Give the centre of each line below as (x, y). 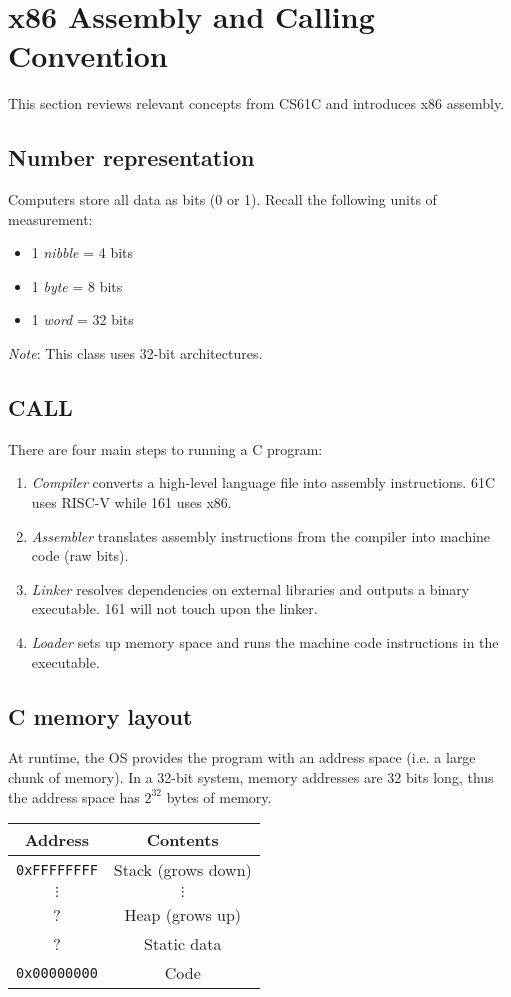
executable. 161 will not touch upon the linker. (174, 608)
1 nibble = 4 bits (82, 252)
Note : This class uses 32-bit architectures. (135, 353)
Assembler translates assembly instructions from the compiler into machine (261, 535)
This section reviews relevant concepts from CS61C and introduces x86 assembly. (256, 103)
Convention (88, 55)
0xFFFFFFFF (57, 869)
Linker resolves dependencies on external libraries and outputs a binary (250, 588)
